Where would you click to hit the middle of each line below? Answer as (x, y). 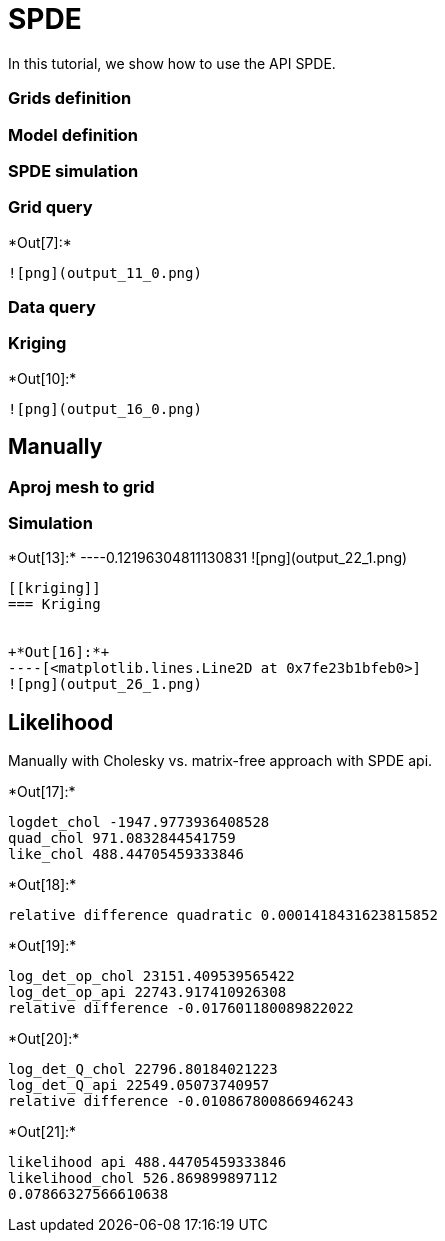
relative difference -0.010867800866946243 (181, 1101)
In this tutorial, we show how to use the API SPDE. (172, 63)
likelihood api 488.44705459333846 (147, 1162)
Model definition (73, 134)
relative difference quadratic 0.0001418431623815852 (223, 915)
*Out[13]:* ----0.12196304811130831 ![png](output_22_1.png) (208, 558)
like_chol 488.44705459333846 (126, 854)
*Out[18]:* (42, 885)
